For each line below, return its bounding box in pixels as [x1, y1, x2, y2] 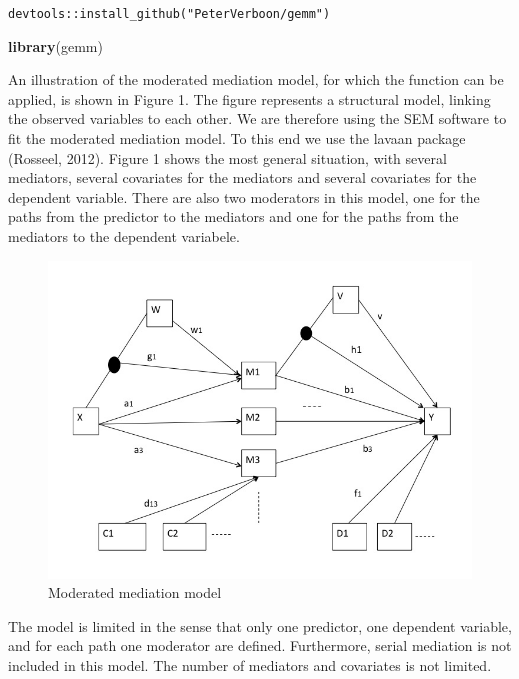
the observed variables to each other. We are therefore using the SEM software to [8, 108, 507, 129]
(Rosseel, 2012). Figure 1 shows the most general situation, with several [8, 147, 447, 168]
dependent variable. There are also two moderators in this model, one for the [8, 186, 480, 207]
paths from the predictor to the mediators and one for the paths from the [8, 206, 459, 227]
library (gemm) [8, 35, 103, 56]
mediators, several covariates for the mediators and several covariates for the [8, 167, 477, 188]
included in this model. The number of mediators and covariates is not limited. [8, 654, 492, 675]
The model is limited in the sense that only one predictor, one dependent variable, [8, 615, 512, 636]
